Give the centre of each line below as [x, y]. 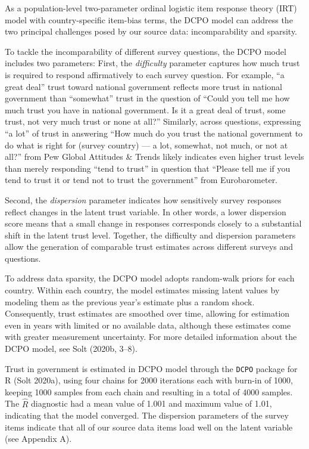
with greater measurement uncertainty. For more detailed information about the [151, 337]
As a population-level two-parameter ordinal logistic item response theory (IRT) [151, 8]
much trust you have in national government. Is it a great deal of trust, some [145, 109]
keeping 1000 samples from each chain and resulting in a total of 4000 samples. [149, 391]
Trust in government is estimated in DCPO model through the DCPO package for [151, 368]
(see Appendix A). [38, 439]
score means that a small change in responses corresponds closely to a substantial [153, 223]
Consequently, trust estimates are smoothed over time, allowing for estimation [147, 313]
